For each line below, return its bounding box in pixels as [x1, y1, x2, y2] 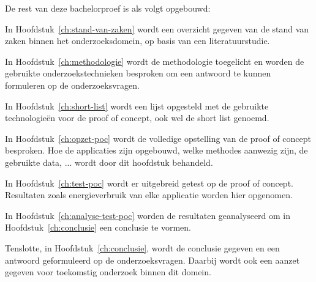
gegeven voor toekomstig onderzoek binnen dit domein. [5, 265, 211, 278]
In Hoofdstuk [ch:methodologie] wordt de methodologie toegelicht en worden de [5, 54, 304, 67]
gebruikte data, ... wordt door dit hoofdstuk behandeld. [5, 155, 213, 168]
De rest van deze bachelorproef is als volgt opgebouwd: [5, 2, 211, 14]
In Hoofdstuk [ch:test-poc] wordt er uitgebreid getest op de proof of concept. [5, 176, 293, 189]
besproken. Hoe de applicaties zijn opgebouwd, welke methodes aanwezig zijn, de [5, 144, 308, 157]
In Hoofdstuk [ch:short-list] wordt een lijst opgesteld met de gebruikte [5, 99, 269, 112]
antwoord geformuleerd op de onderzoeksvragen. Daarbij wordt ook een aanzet [5, 253, 300, 266]
